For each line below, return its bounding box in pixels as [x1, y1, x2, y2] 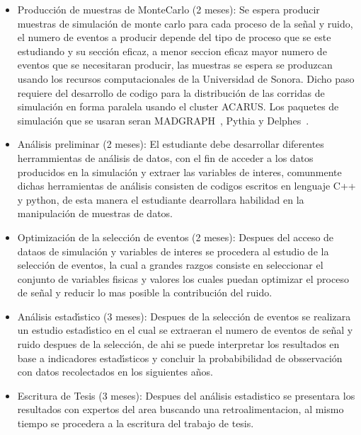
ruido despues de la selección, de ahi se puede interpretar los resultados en [17, 337, 340, 352]
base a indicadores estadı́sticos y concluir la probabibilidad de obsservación [17, 350, 343, 365]
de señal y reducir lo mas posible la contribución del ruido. [17, 285, 273, 300]
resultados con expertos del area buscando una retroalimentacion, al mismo [17, 402, 344, 417]
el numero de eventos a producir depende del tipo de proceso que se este [17, 30, 331, 45]
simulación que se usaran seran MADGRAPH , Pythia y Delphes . [17, 112, 309, 127]
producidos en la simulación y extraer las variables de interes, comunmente [17, 164, 342, 179]
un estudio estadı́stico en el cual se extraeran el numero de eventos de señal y [17, 323, 353, 337]
